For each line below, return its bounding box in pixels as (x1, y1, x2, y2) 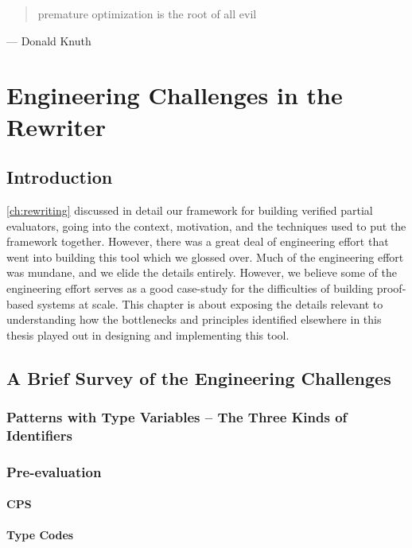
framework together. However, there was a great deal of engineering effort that (6, 233, 389, 250)
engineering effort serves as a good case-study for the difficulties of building (6, 279, 374, 296)
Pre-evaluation (6, 461, 102, 481)
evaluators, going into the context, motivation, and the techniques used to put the (6, 217, 406, 234)
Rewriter (6, 110, 106, 142)
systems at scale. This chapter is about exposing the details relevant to (37, 295, 383, 312)
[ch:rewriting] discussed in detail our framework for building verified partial (6, 201, 373, 218)
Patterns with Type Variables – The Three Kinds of (6, 407, 348, 426)
